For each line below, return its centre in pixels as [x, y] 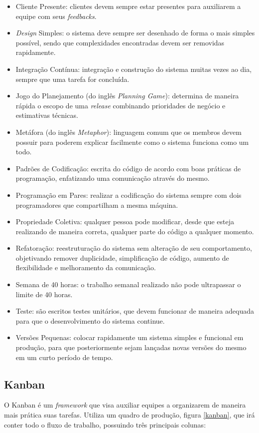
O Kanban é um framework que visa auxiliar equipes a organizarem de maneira [125, 405]
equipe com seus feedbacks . [56, 16]
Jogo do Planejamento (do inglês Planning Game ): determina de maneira [127, 96]
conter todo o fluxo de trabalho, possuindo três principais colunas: [105, 424]
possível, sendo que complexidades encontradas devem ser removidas [120, 42]
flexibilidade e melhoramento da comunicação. [86, 267]
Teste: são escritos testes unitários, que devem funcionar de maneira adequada [135, 311]
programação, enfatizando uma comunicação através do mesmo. [113, 178]
